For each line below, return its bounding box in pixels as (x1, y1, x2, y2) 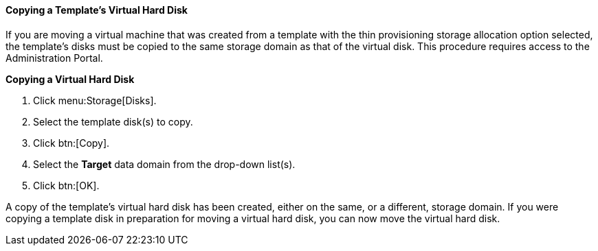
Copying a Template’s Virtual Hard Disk (5, 4, 188, 16)
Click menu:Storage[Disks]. (33, 94, 157, 106)
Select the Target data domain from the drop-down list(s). (33, 158, 296, 170)
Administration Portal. (5, 51, 103, 64)
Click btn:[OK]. (33, 179, 100, 191)
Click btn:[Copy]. (33, 136, 110, 149)
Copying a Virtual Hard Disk (5, 73, 135, 85)
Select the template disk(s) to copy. (33, 115, 193, 128)
